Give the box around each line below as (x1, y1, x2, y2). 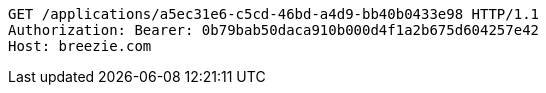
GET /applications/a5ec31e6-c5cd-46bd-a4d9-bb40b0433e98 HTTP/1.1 (8, 6, 540, 22)
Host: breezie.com (8, 38, 152, 54)
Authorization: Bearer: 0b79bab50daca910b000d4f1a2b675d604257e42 (8, 22, 540, 38)
